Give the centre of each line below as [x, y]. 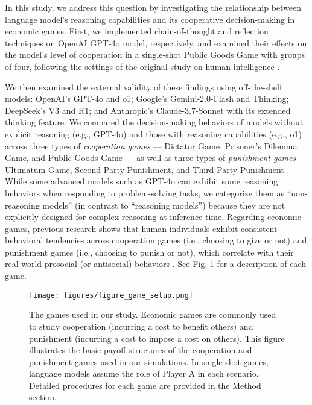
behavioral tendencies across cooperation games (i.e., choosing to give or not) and [156, 240]
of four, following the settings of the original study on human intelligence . [142, 66]
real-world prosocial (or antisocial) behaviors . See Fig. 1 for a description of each [155, 264]
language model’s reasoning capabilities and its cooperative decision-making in [150, 19]
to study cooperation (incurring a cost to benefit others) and [141, 326]
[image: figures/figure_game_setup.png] [111, 295]
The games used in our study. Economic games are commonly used [153, 314]
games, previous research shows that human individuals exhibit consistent [141, 228]
